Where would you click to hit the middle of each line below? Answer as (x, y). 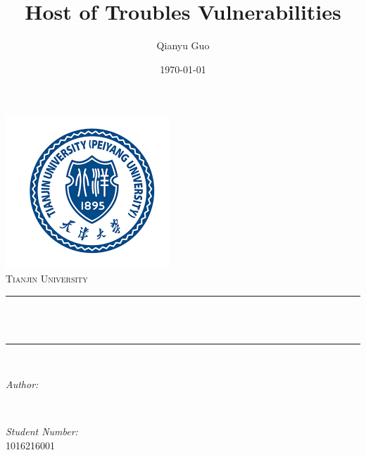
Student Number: (42, 431)
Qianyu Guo (183, 45)
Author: (22, 384)
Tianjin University (47, 278)
